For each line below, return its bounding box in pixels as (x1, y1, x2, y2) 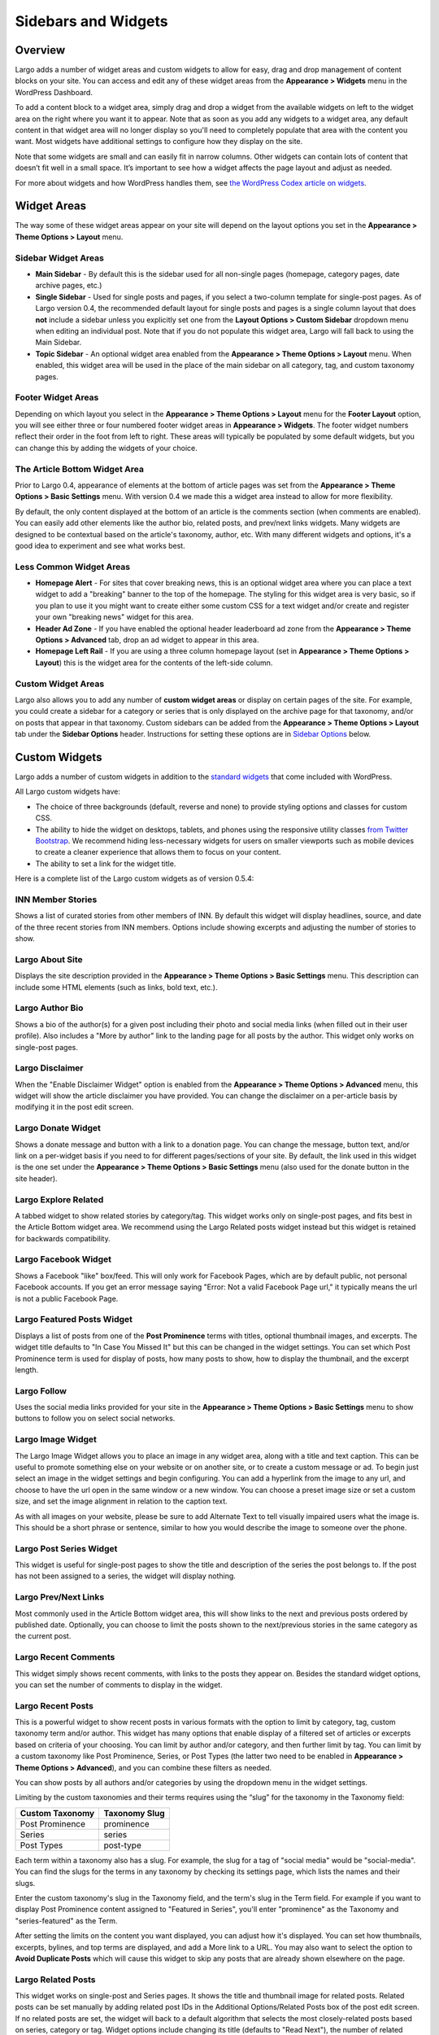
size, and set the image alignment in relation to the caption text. (15, 1496, 228, 1506)
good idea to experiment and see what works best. (15, 540, 186, 550)
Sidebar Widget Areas (15, 252, 105, 264)
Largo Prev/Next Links (15, 1591, 105, 1603)
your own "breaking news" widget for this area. (35, 612, 194, 622)
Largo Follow (15, 1385, 67, 1396)
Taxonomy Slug (103, 1807, 166, 1818)
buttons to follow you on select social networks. (15, 1413, 176, 1424)
